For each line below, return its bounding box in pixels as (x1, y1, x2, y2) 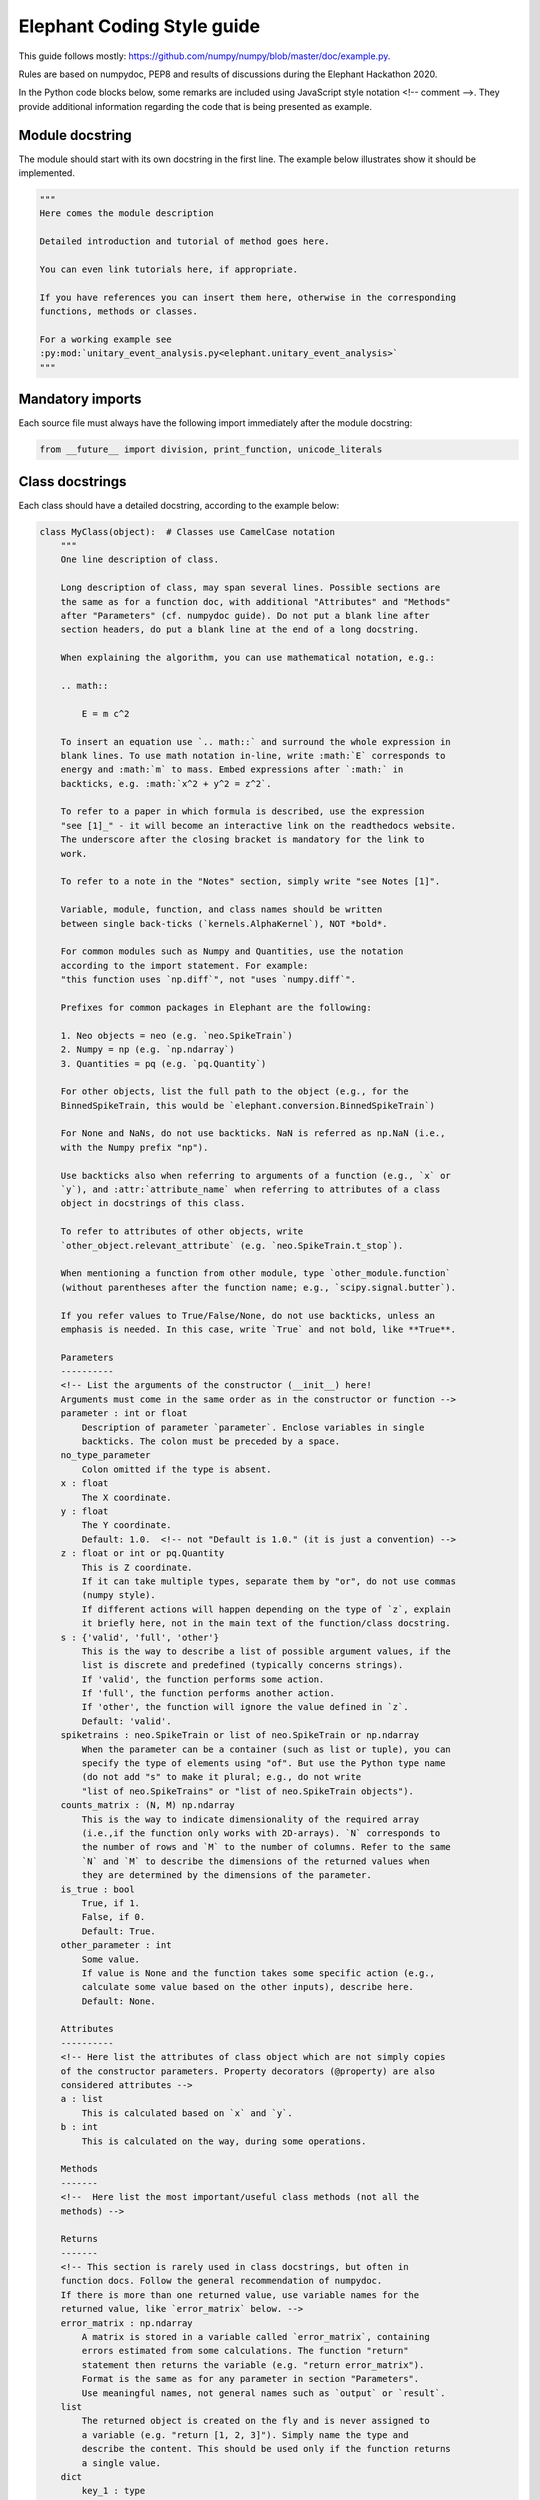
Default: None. (81, 1995, 157, 2007)
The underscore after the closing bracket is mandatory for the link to (60, 834, 425, 845)
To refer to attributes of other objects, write (60, 1226, 304, 1237)
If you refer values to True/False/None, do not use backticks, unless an (60, 1310, 435, 1321)
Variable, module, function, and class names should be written (60, 904, 383, 915)
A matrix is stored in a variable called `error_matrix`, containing (81, 2331, 430, 2343)
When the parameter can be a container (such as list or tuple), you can (81, 1743, 452, 1755)
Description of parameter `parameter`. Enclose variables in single (81, 1421, 425, 1433)
